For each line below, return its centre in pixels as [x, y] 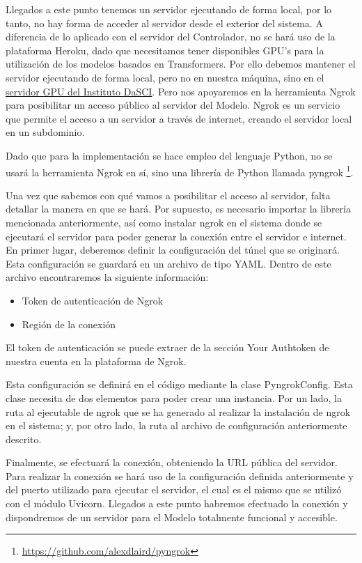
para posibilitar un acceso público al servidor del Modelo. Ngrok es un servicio [173, 105]
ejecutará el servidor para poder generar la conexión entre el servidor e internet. [176, 236]
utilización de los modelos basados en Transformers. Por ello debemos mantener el [181, 64]
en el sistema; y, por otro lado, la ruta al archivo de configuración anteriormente [176, 425]
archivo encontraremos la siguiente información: [107, 277]
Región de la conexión [69, 324]
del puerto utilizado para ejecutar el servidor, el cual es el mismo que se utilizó [174, 489]
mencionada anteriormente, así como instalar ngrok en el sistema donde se [164, 222]
